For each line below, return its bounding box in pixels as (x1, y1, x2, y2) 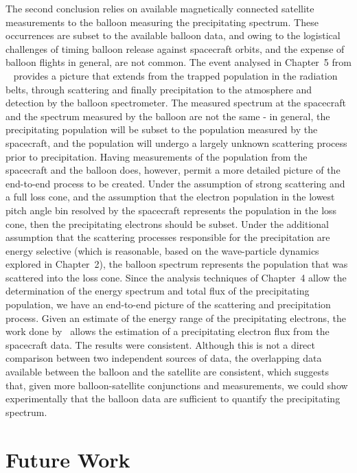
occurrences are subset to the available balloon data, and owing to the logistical (5, 28, 341, 43)
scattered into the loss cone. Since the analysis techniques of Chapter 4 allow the (5, 270, 347, 284)
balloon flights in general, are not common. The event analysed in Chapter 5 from (5, 55, 352, 69)
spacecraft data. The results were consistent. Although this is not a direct (5, 337, 315, 351)
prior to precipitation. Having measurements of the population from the (5, 149, 308, 163)
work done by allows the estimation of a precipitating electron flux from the (5, 324, 330, 338)
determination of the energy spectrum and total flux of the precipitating (5, 284, 310, 298)
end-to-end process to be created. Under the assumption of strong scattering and (5, 176, 345, 190)
